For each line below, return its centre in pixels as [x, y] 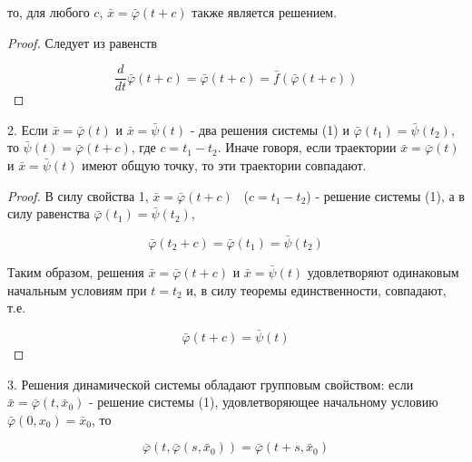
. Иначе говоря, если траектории [307, 147]
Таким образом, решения [76, 272]
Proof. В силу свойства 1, [78, 195]
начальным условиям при [77, 289]
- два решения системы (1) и [270, 129]
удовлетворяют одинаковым [383, 272]
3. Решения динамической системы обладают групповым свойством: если [211, 384]
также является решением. [265, 12]
